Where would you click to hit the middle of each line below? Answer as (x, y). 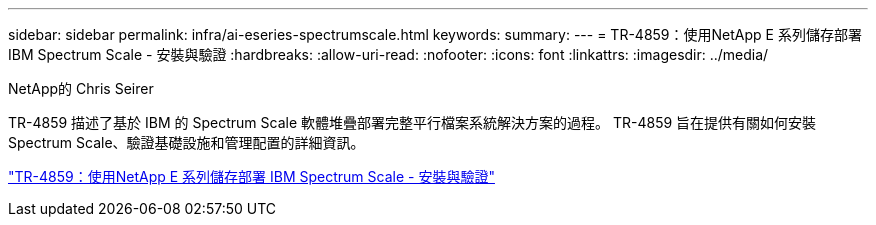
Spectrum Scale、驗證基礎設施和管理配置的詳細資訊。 (186, 142)
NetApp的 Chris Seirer (81, 88)
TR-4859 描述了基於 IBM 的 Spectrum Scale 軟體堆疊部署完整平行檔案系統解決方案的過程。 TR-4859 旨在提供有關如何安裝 (412, 122)
